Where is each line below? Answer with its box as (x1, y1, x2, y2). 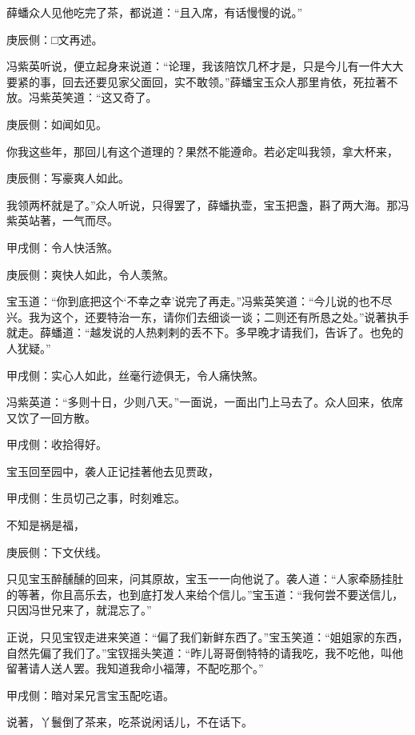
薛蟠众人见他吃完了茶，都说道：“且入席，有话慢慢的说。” (6, 4, 303, 20)
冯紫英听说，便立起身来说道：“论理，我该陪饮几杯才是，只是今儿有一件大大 (6, 58, 404, 74)
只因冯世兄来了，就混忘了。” (6, 601, 152, 618)
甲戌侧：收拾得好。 (6, 436, 107, 453)
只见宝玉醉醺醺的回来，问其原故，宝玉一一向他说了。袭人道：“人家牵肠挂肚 (6, 570, 404, 587)
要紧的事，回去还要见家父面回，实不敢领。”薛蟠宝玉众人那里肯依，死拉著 (6, 73, 387, 90)
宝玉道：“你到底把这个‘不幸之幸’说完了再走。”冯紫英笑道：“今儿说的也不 (6, 293, 381, 310)
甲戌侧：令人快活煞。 (6, 238, 118, 255)
